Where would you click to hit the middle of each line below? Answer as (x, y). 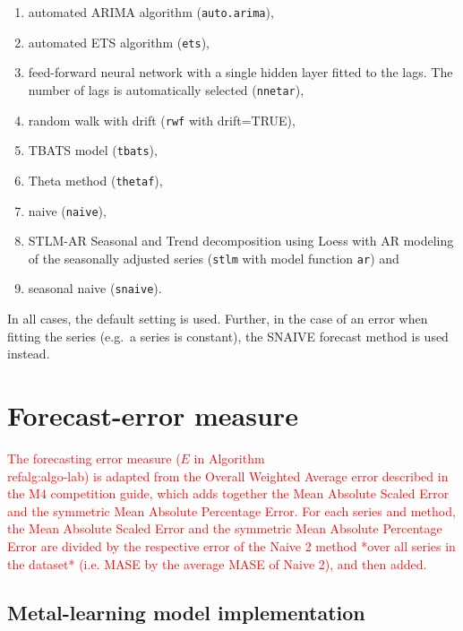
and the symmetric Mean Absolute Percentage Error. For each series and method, (231, 510)
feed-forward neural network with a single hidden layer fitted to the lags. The (240, 72)
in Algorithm (229, 458)
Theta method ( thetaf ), (95, 180)
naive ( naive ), (67, 210)
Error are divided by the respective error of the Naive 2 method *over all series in (231, 545)
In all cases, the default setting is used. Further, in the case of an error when (218, 319)
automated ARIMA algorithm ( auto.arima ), (151, 12)
